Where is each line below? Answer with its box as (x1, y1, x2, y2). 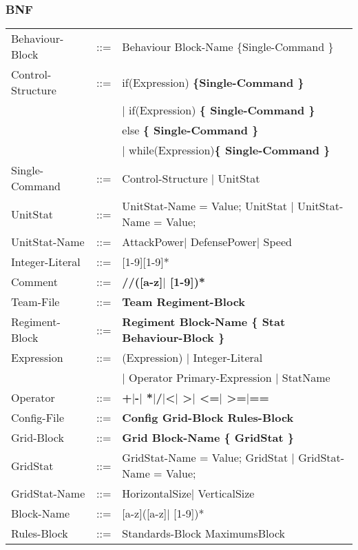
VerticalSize (198, 485, 255, 502)
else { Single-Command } (122, 122, 259, 139)
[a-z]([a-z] (122, 505, 167, 522)
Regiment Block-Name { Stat (122, 314, 286, 330)
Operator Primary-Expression (129, 369, 272, 386)
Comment (11, 274, 58, 290)
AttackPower (122, 234, 184, 250)
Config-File (11, 409, 65, 426)
